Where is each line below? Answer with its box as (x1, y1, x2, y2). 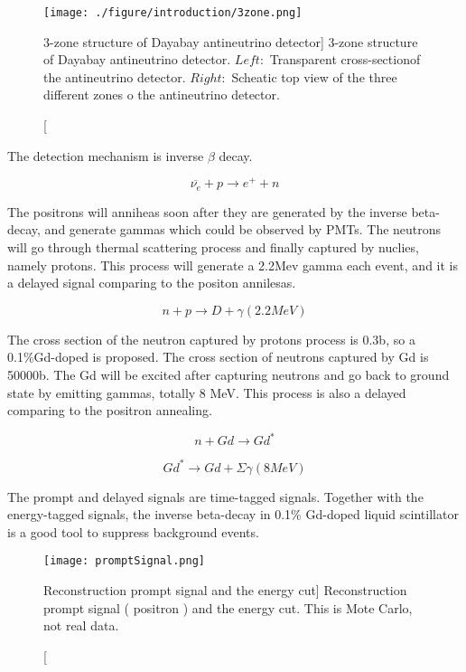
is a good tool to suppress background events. (7, 522, 259, 541)
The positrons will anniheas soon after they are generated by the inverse (7, 202, 407, 221)
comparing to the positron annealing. (7, 401, 212, 420)
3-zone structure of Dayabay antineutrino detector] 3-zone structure (43, 32, 418, 51)
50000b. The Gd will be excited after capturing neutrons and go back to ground (7, 364, 450, 383)
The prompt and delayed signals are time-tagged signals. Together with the (7, 487, 424, 506)
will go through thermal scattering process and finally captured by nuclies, (7, 237, 419, 256)
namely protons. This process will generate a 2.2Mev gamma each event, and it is (7, 255, 458, 274)
